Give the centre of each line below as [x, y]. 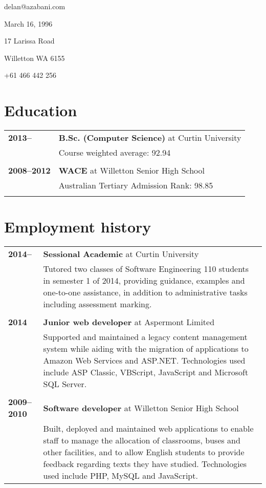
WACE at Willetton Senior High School [131, 171]
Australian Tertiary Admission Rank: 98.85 [136, 185]
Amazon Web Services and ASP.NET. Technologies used [144, 360]
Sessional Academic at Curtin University [121, 254]
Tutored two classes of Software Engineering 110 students [146, 269]
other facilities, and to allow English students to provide [144, 452]
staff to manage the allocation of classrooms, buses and [142, 440]
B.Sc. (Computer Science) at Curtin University [150, 138]
